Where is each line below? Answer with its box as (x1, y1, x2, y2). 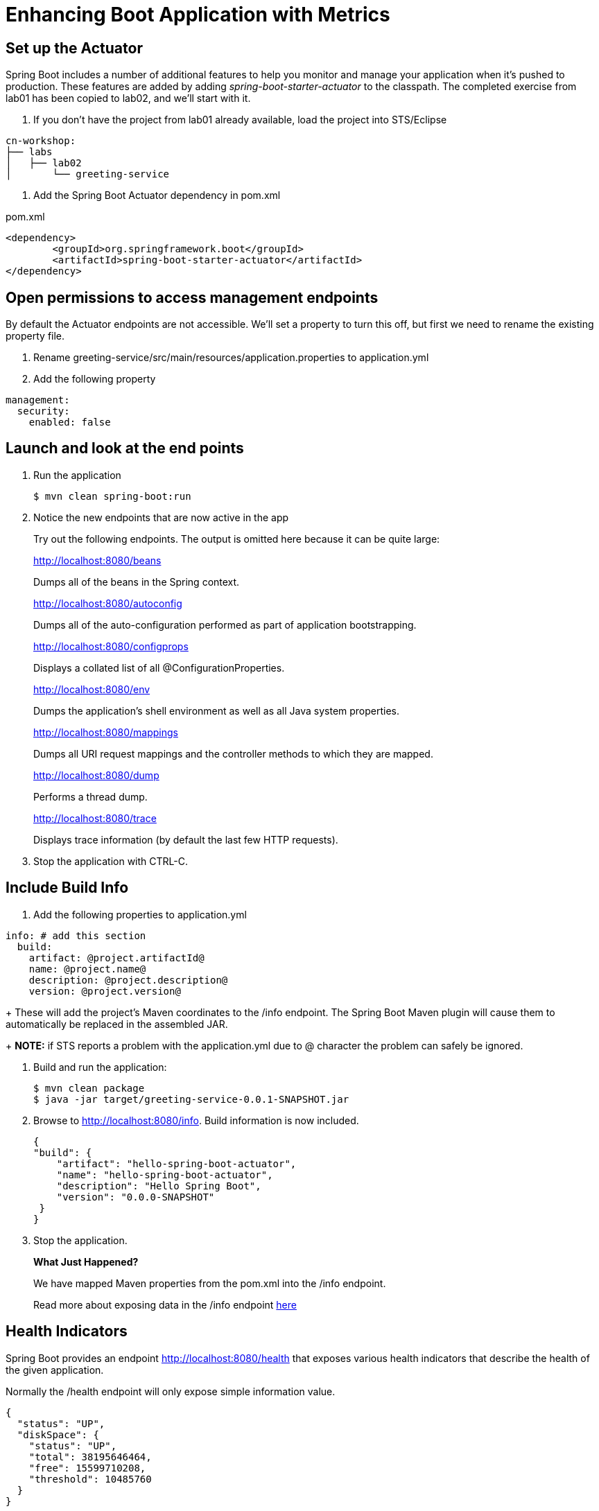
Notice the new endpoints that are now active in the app (33, 511, 289, 523)
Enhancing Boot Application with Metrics (6, 3, 390, 26)
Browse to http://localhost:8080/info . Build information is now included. (33, 1114, 359, 1126)
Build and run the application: (33, 1060, 167, 1073)
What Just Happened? (33, 1255, 139, 1268)
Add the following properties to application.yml (33, 908, 247, 920)
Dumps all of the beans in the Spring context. (33, 575, 240, 588)
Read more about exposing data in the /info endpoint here (33, 1298, 297, 1311)
